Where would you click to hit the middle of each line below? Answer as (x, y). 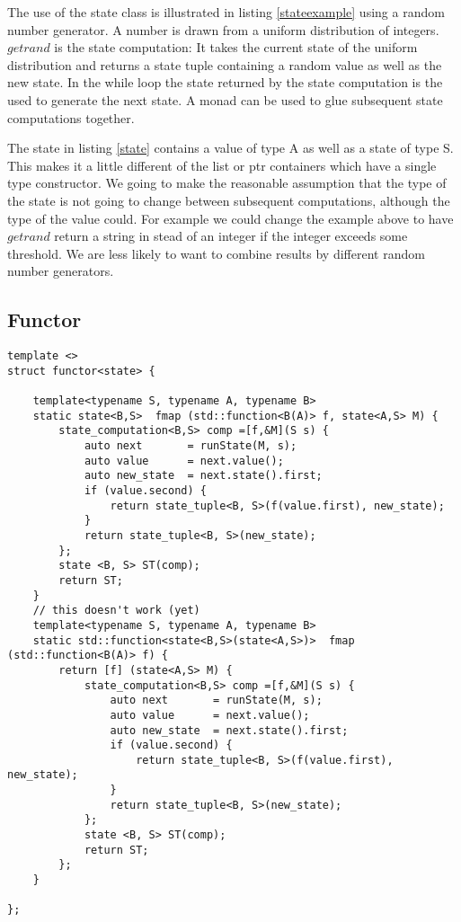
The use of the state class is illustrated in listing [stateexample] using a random (226, 12)
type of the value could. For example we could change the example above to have (230, 218)
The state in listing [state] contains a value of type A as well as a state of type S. (230, 148)
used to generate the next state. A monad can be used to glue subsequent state (225, 99)
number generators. (61, 271)
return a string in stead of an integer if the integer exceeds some (231, 236)
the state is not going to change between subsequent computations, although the (229, 200)
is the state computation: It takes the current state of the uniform (236, 47)
